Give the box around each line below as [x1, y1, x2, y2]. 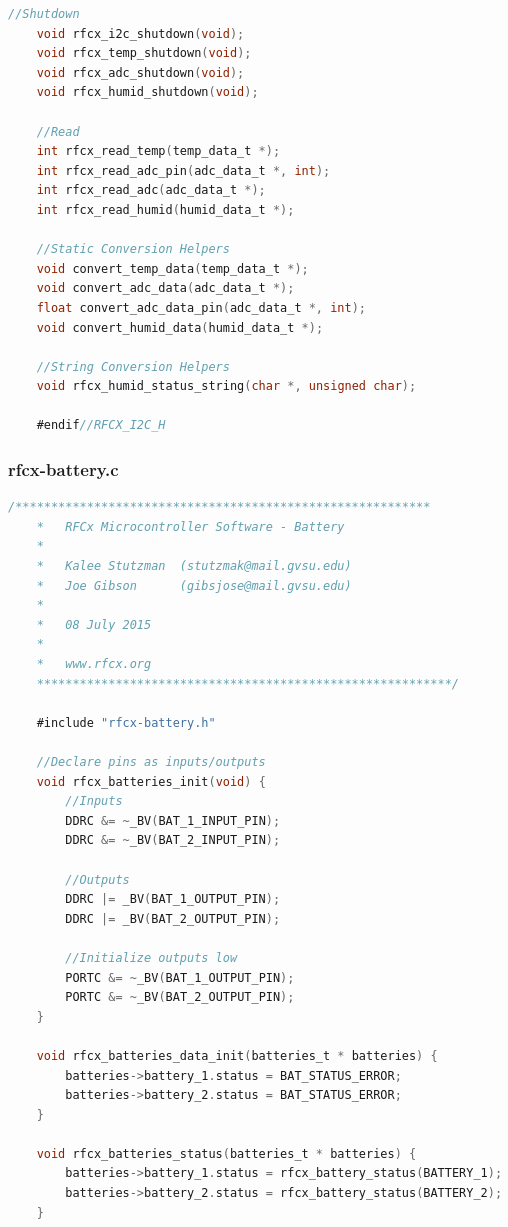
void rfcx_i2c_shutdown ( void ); [36, 26, 245, 41]
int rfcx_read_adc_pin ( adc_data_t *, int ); [36, 163, 331, 178]
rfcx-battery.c [8, 456, 119, 481]
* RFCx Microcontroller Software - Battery [36, 519, 345, 534]
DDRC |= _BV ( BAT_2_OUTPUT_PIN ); [65, 911, 281, 926]
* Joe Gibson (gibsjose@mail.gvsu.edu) [36, 578, 352, 593]
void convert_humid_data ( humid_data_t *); [36, 320, 324, 335]
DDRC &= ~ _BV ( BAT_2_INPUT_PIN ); [65, 833, 281, 848]
